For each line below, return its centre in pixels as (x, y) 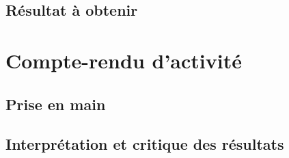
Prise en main (56, 104)
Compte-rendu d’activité (124, 60)
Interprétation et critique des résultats (145, 144)
